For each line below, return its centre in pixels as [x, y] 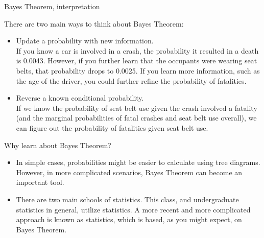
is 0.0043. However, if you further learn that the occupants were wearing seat [137, 61]
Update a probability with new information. [85, 41]
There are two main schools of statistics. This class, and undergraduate [127, 199]
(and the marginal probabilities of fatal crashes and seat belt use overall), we [136, 118]
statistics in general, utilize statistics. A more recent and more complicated [133, 209]
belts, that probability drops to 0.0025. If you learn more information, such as [138, 70]
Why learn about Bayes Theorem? [58, 145]
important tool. [40, 182]
